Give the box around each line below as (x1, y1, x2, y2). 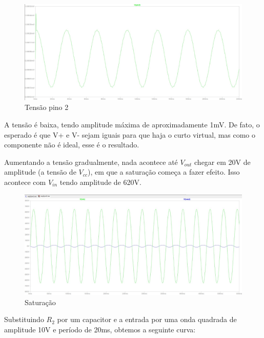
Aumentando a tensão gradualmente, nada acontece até (4, 156, 178, 167)
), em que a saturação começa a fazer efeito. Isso (87, 166, 240, 177)
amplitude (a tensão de (4, 166, 76, 177)
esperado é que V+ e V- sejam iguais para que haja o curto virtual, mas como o (4, 129, 256, 140)
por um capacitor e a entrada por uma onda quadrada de (57, 314, 237, 325)
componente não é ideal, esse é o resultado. (4, 139, 139, 150)
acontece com (4, 176, 46, 187)
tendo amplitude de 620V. (59, 176, 141, 187)
